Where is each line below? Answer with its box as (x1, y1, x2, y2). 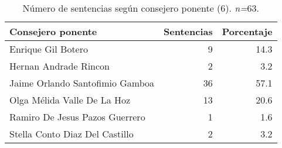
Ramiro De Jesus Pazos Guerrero (9, 110, 145, 123)
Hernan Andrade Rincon (9, 59, 110, 73)
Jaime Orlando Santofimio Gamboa (9, 76, 155, 90)
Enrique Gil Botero (9, 42, 89, 56)
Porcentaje (222, 25, 273, 38)
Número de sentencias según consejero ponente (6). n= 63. (22, 1, 260, 15)
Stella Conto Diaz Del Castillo (9, 127, 134, 140)
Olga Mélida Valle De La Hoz (9, 93, 131, 106)
